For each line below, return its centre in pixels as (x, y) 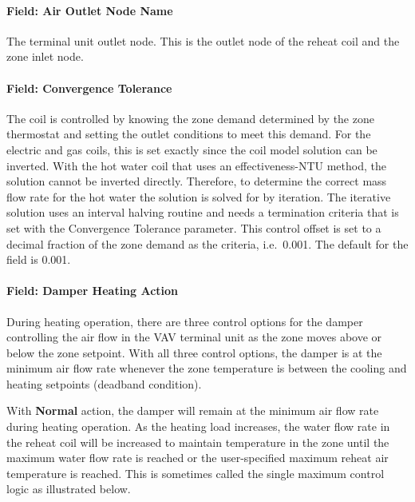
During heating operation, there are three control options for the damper (185, 321)
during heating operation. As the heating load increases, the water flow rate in (198, 426)
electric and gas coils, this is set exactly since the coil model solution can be (192, 149)
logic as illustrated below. (69, 489)
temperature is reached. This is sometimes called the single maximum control (196, 473)
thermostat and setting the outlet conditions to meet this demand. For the (189, 134)
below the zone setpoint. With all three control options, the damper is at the (194, 352)
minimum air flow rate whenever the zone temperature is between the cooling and (207, 368)
